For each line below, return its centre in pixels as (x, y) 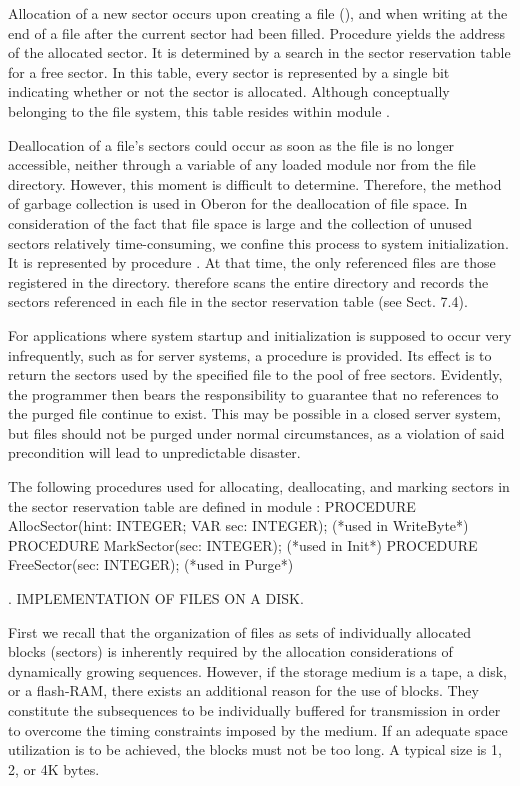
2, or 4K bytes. (54, 768)
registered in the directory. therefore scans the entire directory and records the (248, 281)
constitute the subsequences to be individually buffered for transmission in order (254, 710)
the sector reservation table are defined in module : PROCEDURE (212, 505)
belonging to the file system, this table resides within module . (199, 110)
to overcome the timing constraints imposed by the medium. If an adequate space (258, 729)
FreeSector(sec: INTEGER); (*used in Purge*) (151, 564)
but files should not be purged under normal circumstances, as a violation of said (256, 432)
